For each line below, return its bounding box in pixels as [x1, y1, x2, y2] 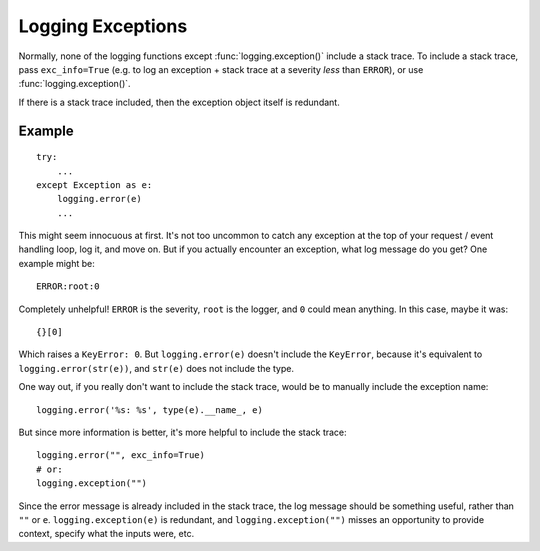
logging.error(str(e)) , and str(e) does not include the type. [18, 362, 295, 374]
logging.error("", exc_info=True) [36, 450, 205, 461]
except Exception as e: [36, 179, 153, 190]
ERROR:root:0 [36, 281, 100, 292]
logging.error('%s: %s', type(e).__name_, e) [36, 404, 264, 415]
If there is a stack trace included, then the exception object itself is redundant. [18, 96, 340, 108]
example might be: [18, 257, 95, 269]
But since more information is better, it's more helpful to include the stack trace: [18, 426, 347, 438]
